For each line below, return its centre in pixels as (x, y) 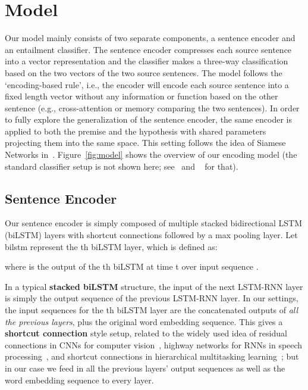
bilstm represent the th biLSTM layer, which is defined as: (111, 246)
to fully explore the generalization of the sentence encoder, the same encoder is (148, 119)
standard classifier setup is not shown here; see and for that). (122, 166)
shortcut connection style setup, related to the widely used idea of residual (146, 333)
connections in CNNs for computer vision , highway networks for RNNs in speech (154, 344)
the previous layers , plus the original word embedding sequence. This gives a (144, 321)
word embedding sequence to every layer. (79, 380)
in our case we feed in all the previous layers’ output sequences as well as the (145, 368)
